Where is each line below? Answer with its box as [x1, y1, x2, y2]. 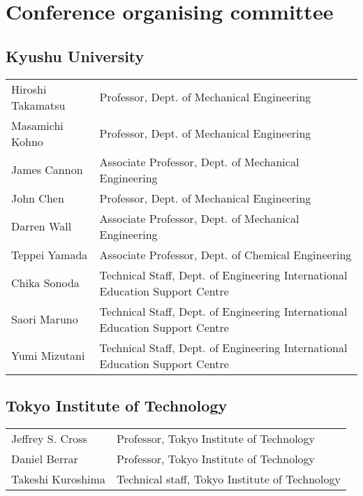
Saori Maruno [11, 311, 78, 328]
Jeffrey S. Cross [11, 430, 87, 446]
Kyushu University [6, 45, 145, 66]
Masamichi [11, 117, 64, 133]
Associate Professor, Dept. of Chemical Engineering [99, 246, 352, 263]
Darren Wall [11, 218, 72, 235]
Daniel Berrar [11, 450, 78, 467]
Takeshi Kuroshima [11, 470, 105, 487]
